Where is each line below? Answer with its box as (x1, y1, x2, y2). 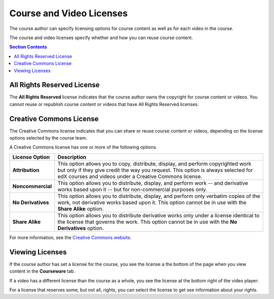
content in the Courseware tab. (9, 268, 76, 274)
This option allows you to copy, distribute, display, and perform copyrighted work (57, 160, 252, 167)
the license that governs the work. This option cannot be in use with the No (57, 218, 237, 225)
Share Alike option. (57, 205, 104, 212)
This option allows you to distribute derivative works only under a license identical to (57, 212, 260, 219)
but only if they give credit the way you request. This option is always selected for (57, 167, 253, 174)
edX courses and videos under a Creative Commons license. (57, 173, 202, 180)
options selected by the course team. (9, 135, 87, 141)
